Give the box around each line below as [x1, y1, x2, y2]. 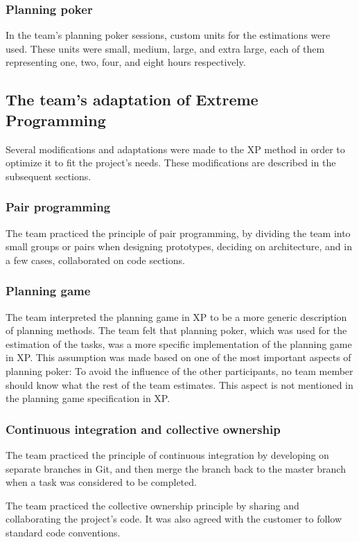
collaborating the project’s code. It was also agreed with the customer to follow [6, 512, 342, 526]
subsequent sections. [6, 168, 91, 183]
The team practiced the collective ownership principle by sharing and [6, 498, 299, 512]
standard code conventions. [6, 525, 121, 539]
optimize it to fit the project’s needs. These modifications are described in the [6, 155, 336, 170]
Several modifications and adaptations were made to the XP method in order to [6, 141, 345, 156]
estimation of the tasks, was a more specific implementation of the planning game [6, 336, 352, 351]
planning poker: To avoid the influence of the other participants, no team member [6, 363, 353, 378]
